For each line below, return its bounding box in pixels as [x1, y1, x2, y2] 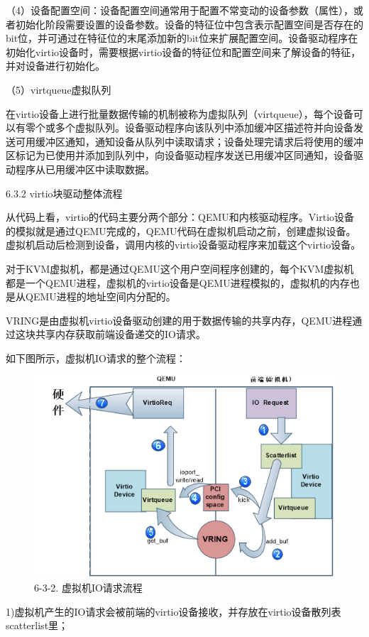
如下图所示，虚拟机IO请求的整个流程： [6, 350, 186, 365]
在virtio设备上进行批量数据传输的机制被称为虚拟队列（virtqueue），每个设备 [6, 106, 353, 121]
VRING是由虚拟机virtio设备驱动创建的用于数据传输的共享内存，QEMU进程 [6, 312, 353, 327]
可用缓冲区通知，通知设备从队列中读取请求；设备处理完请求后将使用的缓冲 [15, 134, 363, 148]
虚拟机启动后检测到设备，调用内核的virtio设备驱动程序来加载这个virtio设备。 [6, 237, 361, 252]
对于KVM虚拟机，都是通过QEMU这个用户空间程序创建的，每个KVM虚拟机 [6, 261, 354, 276]
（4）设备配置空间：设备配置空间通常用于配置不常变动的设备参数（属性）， [6, 3, 353, 17]
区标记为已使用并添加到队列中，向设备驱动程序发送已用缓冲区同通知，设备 [6, 148, 353, 163]
